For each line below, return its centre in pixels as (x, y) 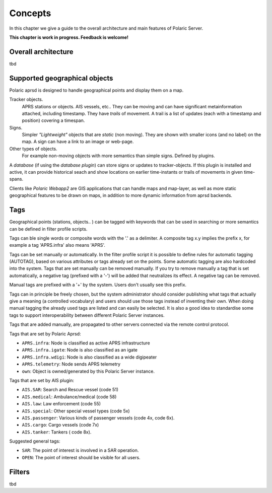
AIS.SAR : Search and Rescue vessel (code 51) (70, 390)
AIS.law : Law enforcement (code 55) (61, 404)
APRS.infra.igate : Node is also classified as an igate (80, 350)
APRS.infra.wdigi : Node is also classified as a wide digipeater (89, 357)
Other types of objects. (33, 149)
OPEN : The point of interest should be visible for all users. (81, 457)
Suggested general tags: (35, 441)
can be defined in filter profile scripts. (48, 229)
